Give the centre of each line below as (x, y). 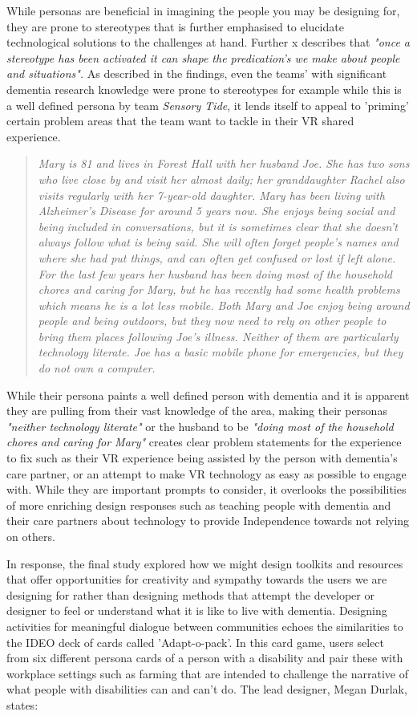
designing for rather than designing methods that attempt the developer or (190, 594)
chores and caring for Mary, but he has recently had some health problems (219, 289)
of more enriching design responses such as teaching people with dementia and (199, 504)
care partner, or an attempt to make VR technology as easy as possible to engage (206, 473)
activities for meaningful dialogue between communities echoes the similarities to (205, 626)
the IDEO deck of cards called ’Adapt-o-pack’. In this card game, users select (196, 642)
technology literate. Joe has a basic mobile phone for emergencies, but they (221, 352)
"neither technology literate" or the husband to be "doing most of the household (200, 426)
